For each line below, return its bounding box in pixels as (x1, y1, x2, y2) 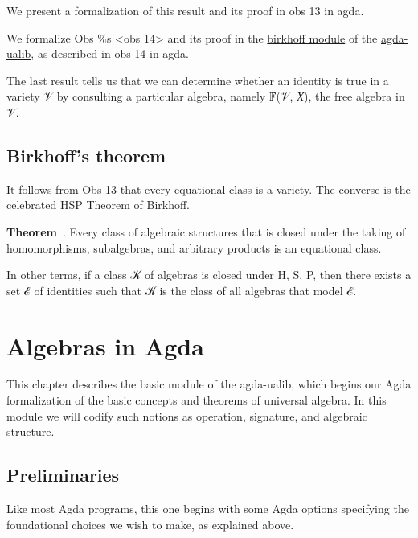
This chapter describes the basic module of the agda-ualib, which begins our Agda (6, 376, 412, 392)
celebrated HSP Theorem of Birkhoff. (6, 196, 191, 213)
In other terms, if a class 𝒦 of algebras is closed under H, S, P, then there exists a (6, 266, 412, 283)
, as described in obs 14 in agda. (31, 45, 190, 62)
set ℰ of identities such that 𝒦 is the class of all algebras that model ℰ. (6, 281, 357, 298)
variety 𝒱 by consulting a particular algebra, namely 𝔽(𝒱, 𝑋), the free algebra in (6, 88, 405, 105)
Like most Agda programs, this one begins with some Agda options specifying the (6, 500, 409, 517)
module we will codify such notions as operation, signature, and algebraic (6, 407, 367, 424)
